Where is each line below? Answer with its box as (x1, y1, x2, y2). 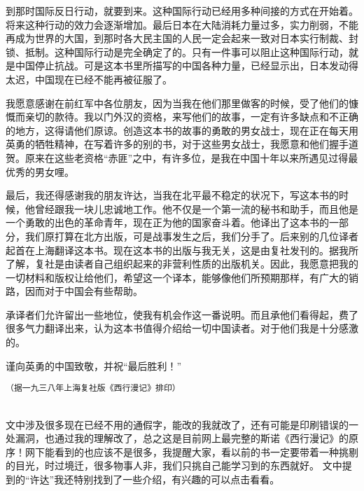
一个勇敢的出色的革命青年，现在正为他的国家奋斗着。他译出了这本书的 (6, 215, 329, 230)
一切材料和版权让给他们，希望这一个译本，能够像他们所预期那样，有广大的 (6, 270, 349, 284)
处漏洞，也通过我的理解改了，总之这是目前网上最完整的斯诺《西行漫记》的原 (6, 431, 358, 445)
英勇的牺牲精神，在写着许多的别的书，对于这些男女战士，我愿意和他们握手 (6, 137, 349, 151)
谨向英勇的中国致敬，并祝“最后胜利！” (6, 358, 182, 373)
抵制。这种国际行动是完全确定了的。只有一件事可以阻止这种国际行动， (24, 44, 349, 59)
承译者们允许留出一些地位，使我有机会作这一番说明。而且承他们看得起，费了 (6, 307, 358, 321)
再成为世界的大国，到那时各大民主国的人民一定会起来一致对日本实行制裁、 (6, 31, 349, 46)
